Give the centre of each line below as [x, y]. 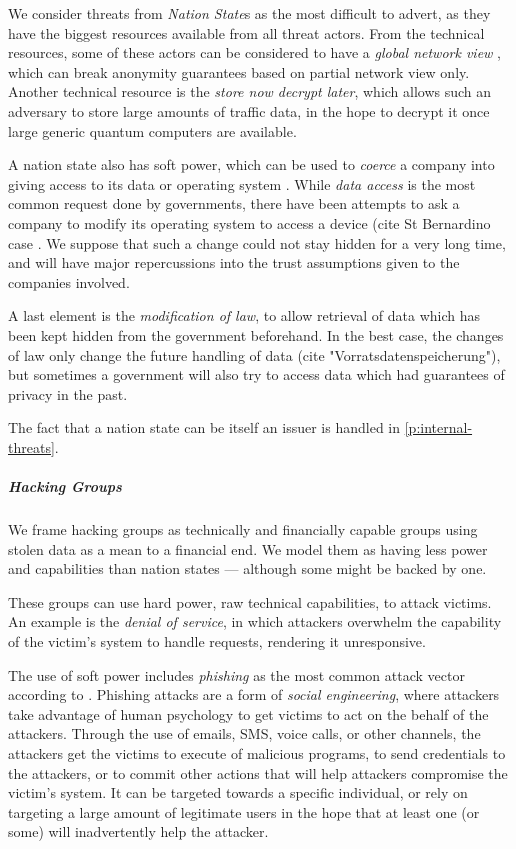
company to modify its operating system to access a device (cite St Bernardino [249, 222]
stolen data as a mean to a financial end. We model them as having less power [248, 548]
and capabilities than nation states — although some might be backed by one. [247, 568]
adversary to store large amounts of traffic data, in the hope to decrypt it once [249, 110]
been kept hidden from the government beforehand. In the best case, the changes [256, 334]
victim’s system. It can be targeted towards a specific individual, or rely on [238, 792]
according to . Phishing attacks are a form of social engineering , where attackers [254, 694]
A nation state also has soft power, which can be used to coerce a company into [251, 164]
